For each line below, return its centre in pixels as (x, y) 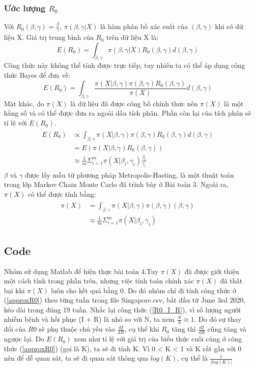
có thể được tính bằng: (62, 194)
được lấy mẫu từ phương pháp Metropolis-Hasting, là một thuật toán (129, 174)
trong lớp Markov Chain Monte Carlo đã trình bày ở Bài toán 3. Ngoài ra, (116, 184)
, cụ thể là (192, 358)
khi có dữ (229, 26)
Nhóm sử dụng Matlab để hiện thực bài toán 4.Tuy (81, 271)
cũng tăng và (227, 329)
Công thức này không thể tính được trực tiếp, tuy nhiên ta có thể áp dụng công (125, 65)
